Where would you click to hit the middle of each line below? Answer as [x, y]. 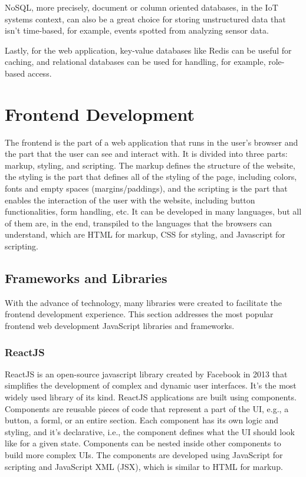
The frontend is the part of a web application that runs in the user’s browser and [152, 142]
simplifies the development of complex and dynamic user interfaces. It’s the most [151, 385]
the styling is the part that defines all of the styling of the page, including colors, [151, 177]
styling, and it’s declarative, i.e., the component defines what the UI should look [150, 431]
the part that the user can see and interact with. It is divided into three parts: [146, 154]
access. [40, 73]
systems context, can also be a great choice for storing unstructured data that [145, 19]
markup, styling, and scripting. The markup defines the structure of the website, [150, 165]
